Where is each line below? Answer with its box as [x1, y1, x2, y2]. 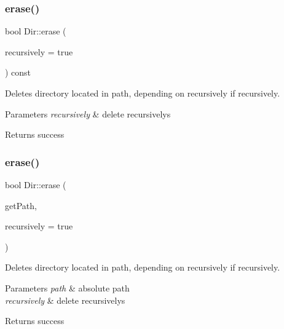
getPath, [5, 199, 37, 212]
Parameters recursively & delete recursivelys [5, 107, 171, 120]
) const [5, 66, 31, 79]
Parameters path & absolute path [5, 281, 130, 294]
